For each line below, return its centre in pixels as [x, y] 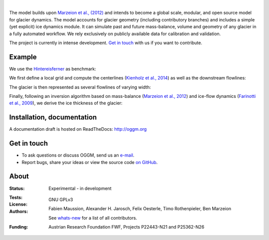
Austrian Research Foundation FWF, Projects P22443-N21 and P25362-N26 [126, 227]
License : [18, 204]
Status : [17, 188]
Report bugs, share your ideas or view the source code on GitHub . [90, 162]
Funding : [19, 227]
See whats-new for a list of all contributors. [93, 218]
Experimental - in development [80, 188]
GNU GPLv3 [61, 199]
